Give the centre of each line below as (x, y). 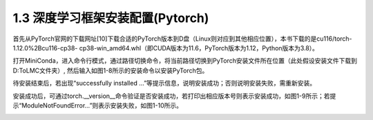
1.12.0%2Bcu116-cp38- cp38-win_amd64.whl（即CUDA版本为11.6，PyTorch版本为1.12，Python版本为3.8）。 (166, 48)
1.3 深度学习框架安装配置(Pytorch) (111, 18)
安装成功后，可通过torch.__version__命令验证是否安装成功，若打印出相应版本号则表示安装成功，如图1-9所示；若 (171, 96)
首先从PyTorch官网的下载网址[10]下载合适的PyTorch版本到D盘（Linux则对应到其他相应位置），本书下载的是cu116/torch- (182, 39)
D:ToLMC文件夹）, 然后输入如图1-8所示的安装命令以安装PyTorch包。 (111, 70)
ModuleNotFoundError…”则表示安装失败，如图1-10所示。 (102, 105)
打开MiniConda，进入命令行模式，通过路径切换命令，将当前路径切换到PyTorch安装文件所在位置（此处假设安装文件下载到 (185, 61)
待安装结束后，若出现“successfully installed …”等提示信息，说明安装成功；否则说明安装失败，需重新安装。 (164, 83)
